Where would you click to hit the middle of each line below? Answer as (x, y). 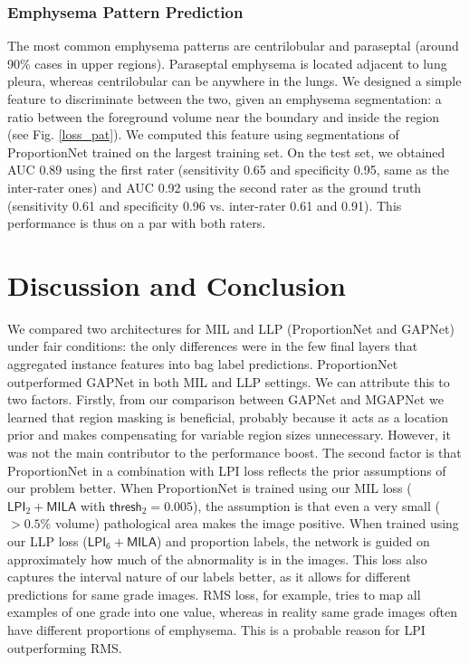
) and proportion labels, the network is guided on (293, 541)
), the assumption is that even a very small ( (316, 505)
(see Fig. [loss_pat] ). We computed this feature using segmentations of (203, 134)
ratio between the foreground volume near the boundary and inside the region (224, 116)
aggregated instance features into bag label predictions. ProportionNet (203, 364)
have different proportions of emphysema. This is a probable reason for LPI (216, 629)
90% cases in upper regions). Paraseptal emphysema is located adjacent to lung (227, 63)
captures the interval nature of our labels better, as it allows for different (209, 577)
